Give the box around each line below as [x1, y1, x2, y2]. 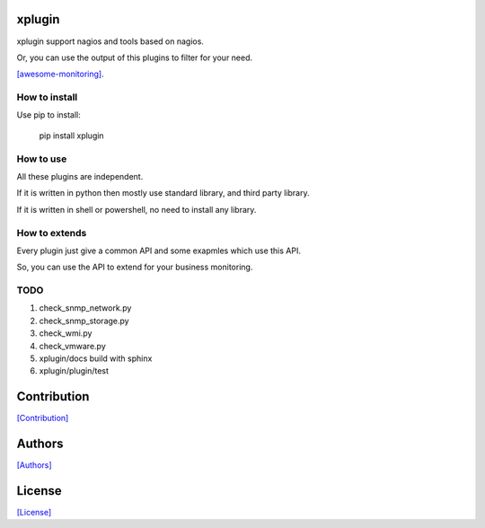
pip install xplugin [39, 130, 104, 141]
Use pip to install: [16, 110, 81, 120]
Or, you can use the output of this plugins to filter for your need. [16, 52, 253, 63]
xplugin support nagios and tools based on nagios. [16, 36, 204, 47]
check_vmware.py [39, 340, 107, 351]
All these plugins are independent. [16, 171, 144, 181]
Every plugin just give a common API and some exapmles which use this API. [16, 245, 301, 256]
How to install [16, 91, 78, 103]
